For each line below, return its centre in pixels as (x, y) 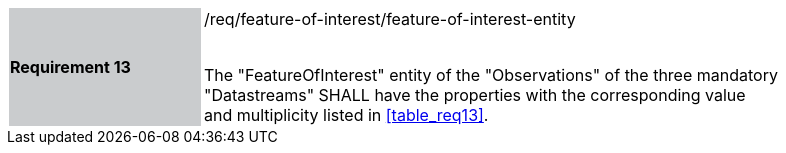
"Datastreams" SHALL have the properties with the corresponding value (475, 95)
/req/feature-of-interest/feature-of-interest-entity (390, 19)
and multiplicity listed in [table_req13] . (346, 115)
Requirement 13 (70, 67)
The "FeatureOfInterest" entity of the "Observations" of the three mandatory (491, 75)
